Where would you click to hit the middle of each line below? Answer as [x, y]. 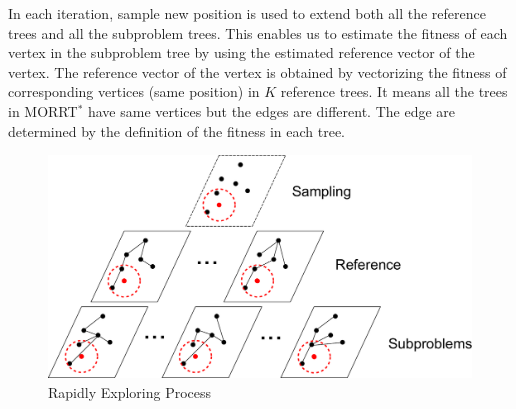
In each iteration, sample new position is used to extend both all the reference [247, 13]
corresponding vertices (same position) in [134, 91]
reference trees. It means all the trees [394, 91]
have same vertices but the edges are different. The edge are [271, 110]
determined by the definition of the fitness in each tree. [177, 130]
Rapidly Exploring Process [130, 391]
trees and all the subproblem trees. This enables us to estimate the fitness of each [258, 32]
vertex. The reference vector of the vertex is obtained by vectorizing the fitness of [257, 71]
